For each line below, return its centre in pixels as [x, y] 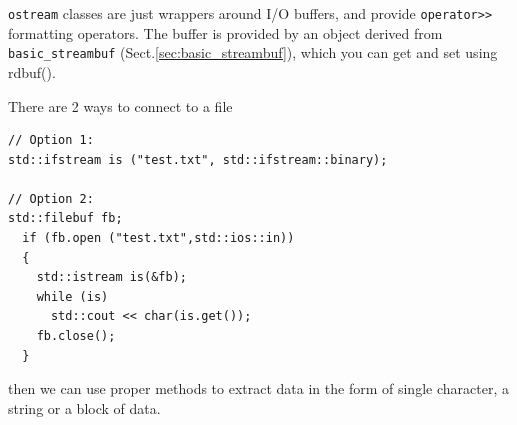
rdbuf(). [32, 71]
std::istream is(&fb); [111, 277]
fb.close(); [76, 336]
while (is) [72, 296]
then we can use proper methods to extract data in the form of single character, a [258, 388]
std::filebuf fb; [65, 218]
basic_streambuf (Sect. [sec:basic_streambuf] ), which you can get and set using [253, 52]
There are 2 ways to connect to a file [120, 105]
